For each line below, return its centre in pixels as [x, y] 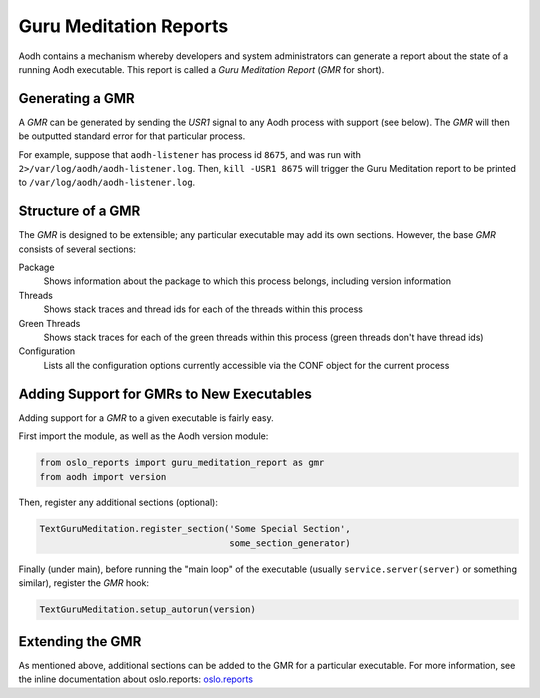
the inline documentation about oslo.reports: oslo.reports [136, 679]
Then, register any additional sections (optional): [118, 502]
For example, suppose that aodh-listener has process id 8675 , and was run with [190, 154]
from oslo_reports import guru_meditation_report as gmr [182, 463]
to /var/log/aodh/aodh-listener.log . [107, 182]
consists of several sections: [77, 249]
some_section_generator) [290, 543]
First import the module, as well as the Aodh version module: [143, 436]
